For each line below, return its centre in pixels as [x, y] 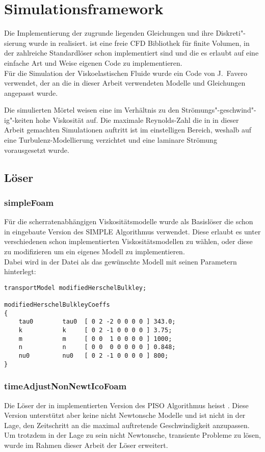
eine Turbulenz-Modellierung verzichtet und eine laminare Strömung [111, 140]
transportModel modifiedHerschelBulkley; [75, 288]
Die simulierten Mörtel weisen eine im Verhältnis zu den [92, 110]
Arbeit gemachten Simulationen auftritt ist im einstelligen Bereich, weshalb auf [128, 130]
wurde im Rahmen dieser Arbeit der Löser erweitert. [86, 445]
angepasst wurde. [31, 92]
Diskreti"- [231, 33]
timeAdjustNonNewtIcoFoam [65, 386]
